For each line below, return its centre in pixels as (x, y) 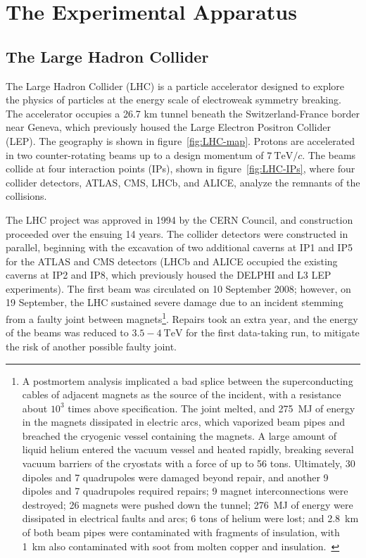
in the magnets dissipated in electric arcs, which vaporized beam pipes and (184, 422)
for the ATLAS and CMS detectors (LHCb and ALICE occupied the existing (172, 261)
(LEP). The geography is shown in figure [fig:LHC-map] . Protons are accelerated (181, 140)
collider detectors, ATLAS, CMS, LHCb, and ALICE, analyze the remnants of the (183, 182)
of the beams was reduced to (67, 332)
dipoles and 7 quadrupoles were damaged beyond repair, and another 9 (175, 477)
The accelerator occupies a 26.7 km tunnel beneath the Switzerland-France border (183, 113)
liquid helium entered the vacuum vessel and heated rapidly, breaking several (188, 449)
